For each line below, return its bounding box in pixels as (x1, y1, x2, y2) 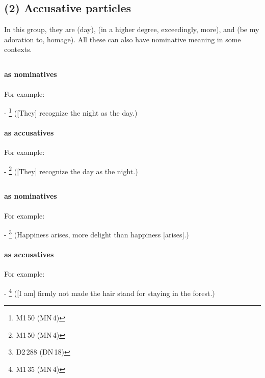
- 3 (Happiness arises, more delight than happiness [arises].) (4, 228, 189, 239)
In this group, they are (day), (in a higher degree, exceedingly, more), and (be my (4, 24, 259, 35)
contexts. (4, 44, 32, 55)
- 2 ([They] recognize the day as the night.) (4, 164, 138, 176)
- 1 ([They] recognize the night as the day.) (4, 106, 138, 118)
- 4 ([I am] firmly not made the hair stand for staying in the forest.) (4, 286, 215, 298)
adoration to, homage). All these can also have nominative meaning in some (4, 34, 241, 44)
